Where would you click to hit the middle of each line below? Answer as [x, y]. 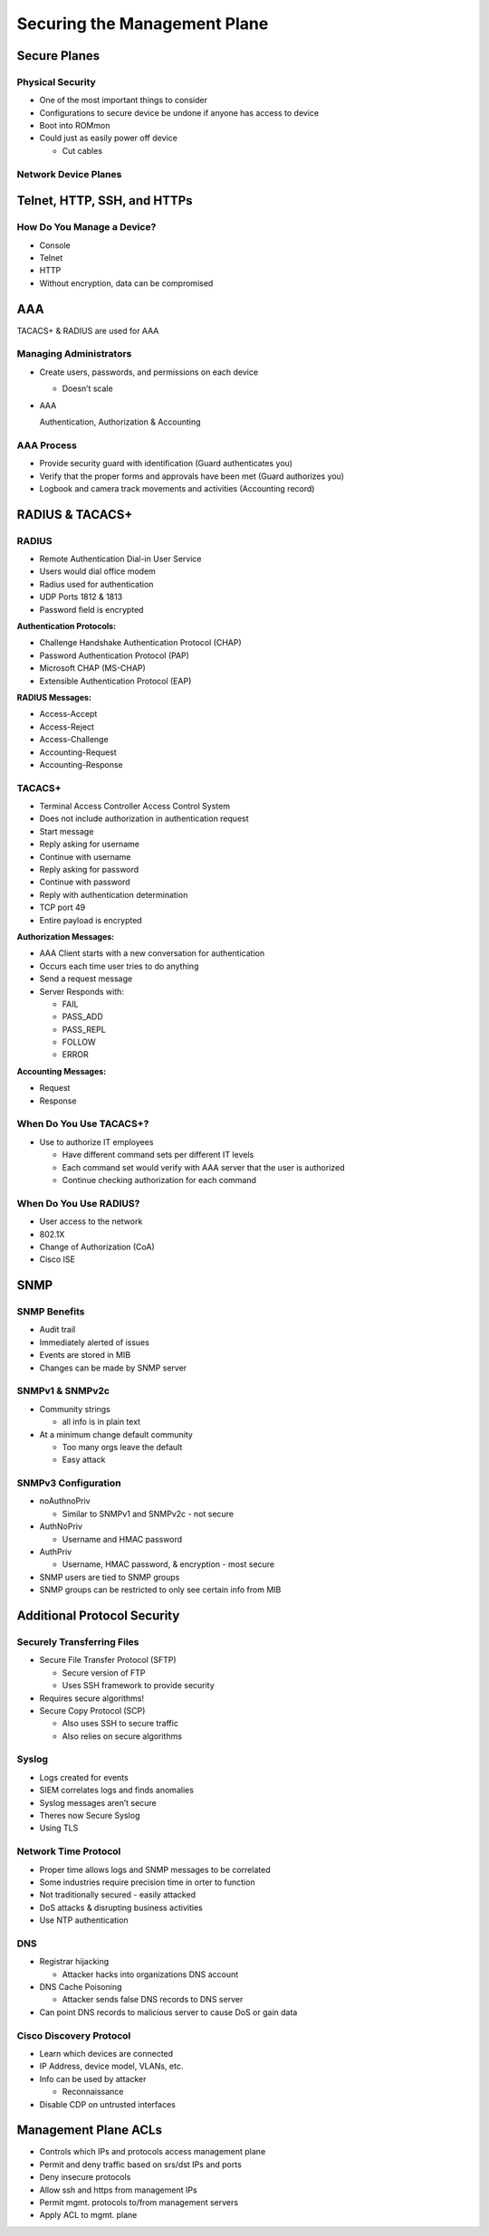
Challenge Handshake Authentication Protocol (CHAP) [140, 643]
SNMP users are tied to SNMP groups [110, 1577]
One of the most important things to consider [124, 100]
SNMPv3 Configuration [69, 1483]
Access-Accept [68, 714]
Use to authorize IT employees [96, 1142]
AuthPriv [56, 1552]
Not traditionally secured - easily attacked [118, 1895]
